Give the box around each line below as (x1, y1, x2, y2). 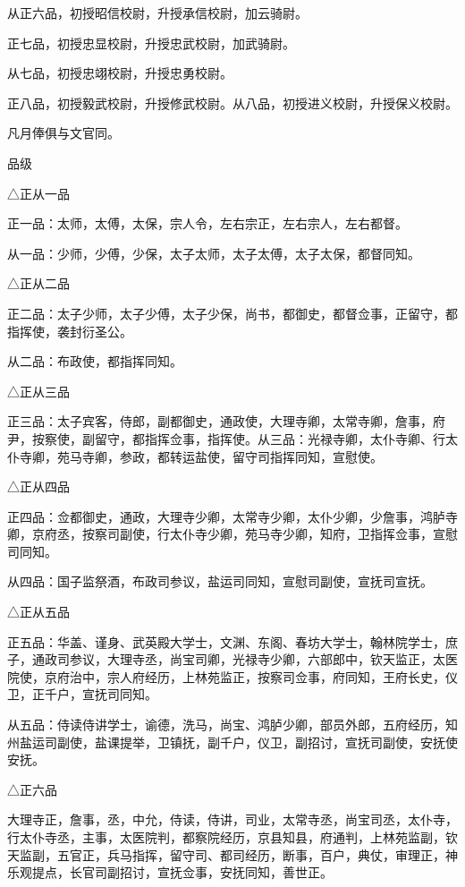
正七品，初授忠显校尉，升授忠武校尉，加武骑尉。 (7, 33, 295, 52)
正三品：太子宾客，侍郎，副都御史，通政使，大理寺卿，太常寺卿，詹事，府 (7, 412, 445, 431)
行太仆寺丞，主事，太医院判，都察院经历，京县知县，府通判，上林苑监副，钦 (7, 828, 458, 846)
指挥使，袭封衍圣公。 (7, 321, 132, 340)
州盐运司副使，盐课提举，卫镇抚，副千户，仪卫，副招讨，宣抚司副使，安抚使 (7, 732, 458, 751)
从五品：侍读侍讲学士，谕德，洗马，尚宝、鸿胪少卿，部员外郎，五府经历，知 (7, 715, 458, 734)
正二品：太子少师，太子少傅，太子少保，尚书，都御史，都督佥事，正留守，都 (7, 303, 458, 322)
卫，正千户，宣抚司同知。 (7, 685, 157, 704)
